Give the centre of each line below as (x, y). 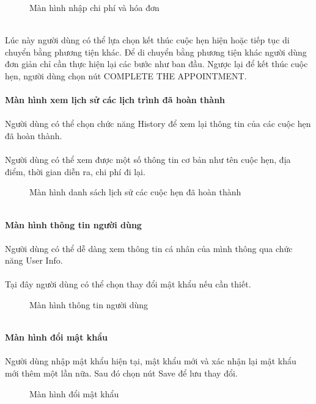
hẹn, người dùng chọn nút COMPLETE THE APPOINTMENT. (126, 75)
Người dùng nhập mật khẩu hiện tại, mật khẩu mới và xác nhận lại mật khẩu (151, 361)
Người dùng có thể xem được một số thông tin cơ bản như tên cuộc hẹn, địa (148, 160)
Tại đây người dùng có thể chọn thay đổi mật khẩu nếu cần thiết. (128, 284)
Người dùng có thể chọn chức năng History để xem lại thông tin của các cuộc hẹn (158, 124)
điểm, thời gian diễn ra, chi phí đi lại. (75, 171)
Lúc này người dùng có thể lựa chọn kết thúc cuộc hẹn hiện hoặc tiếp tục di (147, 40)
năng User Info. (34, 260)
